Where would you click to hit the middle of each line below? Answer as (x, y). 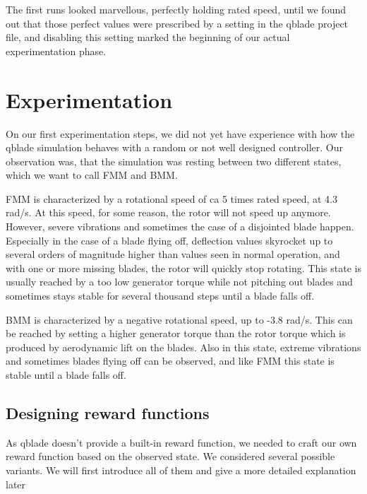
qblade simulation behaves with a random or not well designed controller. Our (175, 147)
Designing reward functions (108, 412)
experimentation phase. (56, 51)
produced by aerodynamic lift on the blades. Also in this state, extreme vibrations (183, 347)
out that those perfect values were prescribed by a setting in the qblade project (177, 23)
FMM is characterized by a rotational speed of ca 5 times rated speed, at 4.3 (172, 198)
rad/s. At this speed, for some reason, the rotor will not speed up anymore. (168, 212)
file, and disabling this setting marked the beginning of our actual (148, 37)
